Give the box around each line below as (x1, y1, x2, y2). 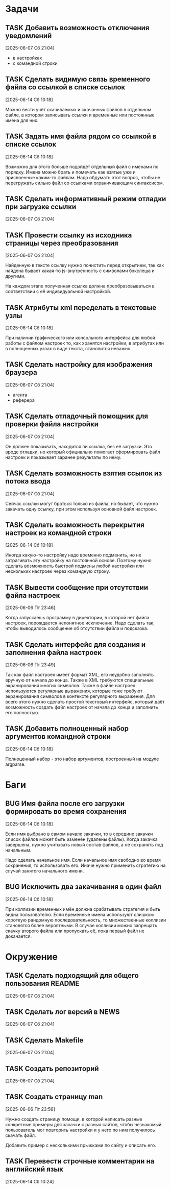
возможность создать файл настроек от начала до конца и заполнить (5, 704, 158, 710)
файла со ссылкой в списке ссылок (5, 83, 126, 92)
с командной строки (12, 60, 58, 66)
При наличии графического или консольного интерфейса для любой (5, 335, 156, 341)
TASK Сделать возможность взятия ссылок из (5, 469, 162, 478)
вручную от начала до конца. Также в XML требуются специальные (5, 677, 154, 683)
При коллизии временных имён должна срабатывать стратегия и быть (5, 906, 161, 912)
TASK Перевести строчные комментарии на (5, 1157, 155, 1166)
